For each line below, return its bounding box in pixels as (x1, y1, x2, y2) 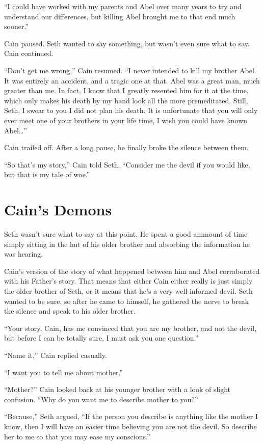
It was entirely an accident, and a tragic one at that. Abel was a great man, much (4, 75, 260, 86)
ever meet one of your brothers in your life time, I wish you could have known (4, 115, 248, 125)
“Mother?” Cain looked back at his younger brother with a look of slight (4, 384, 231, 395)
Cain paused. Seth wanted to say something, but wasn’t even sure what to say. (4, 38, 250, 48)
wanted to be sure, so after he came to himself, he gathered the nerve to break (4, 295, 249, 306)
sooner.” (4, 21, 29, 32)
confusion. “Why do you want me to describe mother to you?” (4, 394, 198, 404)
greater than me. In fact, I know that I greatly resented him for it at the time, (4, 85, 249, 96)
